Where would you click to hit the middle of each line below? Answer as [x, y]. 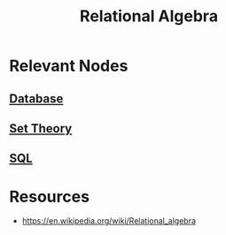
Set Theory [41, 129]
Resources [50, 197]
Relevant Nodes [69, 66]
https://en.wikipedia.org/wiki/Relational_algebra [109, 221]
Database [36, 99]
